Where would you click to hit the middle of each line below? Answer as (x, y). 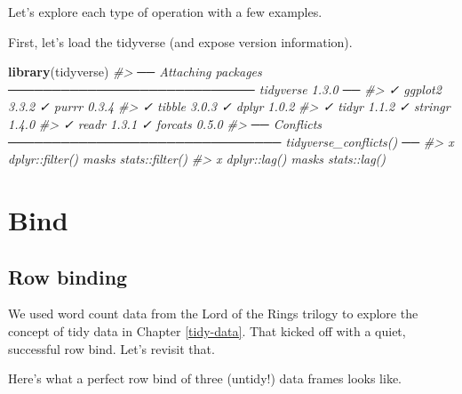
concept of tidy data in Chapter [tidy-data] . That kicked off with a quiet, (207, 330)
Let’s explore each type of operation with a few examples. (165, 12)
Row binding (68, 276)
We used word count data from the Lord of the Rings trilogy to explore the (213, 314)
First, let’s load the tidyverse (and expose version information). (180, 41)
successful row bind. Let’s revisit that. (112, 348)
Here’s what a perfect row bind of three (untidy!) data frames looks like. (205, 378)
